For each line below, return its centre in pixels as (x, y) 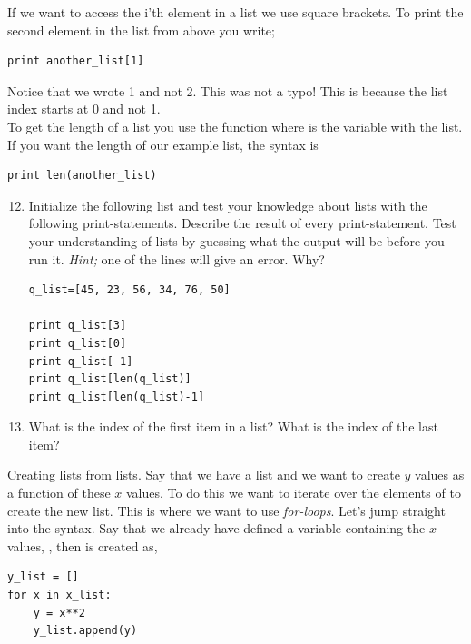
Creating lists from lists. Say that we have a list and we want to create (204, 475)
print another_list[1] (76, 61)
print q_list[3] (78, 326)
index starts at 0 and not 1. (84, 109)
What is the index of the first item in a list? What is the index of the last (233, 426)
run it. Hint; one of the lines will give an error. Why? (177, 258)
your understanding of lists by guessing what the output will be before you (236, 240)
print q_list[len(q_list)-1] (117, 396)
